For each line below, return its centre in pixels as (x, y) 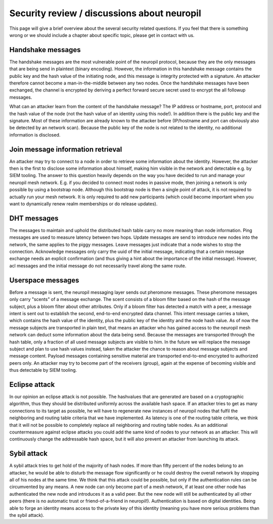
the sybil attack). (27, 515)
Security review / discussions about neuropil (105, 13)
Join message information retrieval (66, 149)
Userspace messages (44, 280)
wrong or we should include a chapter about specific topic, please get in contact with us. (102, 35)
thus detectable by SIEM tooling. (43, 370)
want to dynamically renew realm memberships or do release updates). (83, 204)
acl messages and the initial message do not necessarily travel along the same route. (98, 266)
